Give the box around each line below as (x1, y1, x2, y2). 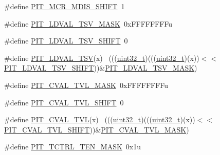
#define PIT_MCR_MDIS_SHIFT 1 (4, 1, 125, 11)
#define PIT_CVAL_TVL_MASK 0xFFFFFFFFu (4, 79, 169, 90)
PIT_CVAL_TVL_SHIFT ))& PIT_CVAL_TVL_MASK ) (4, 124, 189, 135)
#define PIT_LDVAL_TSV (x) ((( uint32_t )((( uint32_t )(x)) (4, 52, 199, 63)
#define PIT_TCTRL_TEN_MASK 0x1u (4, 141, 141, 152)
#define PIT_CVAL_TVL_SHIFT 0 (4, 97, 124, 107)
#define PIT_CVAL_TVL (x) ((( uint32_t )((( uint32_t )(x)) (4, 114, 195, 125)
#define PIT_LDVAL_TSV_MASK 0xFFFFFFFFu (4, 18, 173, 29)
